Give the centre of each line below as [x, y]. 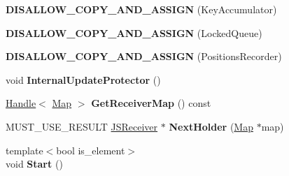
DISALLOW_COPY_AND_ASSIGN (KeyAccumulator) [141, 9]
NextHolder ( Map [211, 126]
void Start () [34, 164]
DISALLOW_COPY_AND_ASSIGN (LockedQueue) [134, 32]
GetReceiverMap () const [151, 103]
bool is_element [91, 150]
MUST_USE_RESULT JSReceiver [82, 126]
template [24, 150]
